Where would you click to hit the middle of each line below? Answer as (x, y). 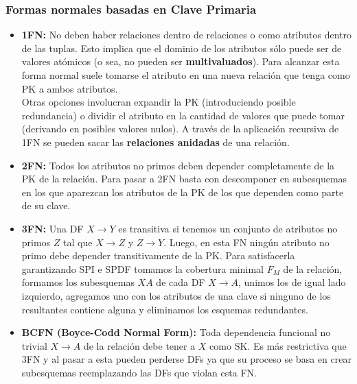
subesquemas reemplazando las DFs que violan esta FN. (139, 372)
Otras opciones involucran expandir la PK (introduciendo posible (159, 102)
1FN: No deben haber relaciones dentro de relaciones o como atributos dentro (187, 35)
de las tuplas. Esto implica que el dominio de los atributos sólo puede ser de (182, 48)
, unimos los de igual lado (292, 282)
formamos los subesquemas (78, 282)
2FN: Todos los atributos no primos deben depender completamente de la (178, 165)
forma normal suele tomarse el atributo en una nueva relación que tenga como (186, 75)
